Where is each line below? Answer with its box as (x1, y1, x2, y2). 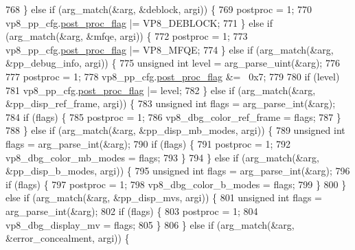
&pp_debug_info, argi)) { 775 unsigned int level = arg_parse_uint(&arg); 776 (5, 56, 340, 70)
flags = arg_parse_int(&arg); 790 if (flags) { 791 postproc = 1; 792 (5, 136, 291, 150)
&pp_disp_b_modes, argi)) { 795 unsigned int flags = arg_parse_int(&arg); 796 (5, 163, 350, 178)
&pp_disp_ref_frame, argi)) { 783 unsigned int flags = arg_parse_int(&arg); (5, 96, 336, 111)
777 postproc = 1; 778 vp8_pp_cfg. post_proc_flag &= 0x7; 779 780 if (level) (5, 69, 340, 83)
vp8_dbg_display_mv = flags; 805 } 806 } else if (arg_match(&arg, (5, 217, 295, 231)
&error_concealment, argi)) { (5, 231, 130, 245)
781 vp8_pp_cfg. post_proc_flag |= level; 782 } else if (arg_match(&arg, (5, 82, 316, 97)
